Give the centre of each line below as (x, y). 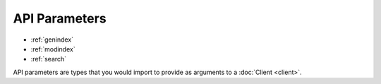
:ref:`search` (49, 59)
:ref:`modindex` (53, 49)
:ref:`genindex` (52, 40)
